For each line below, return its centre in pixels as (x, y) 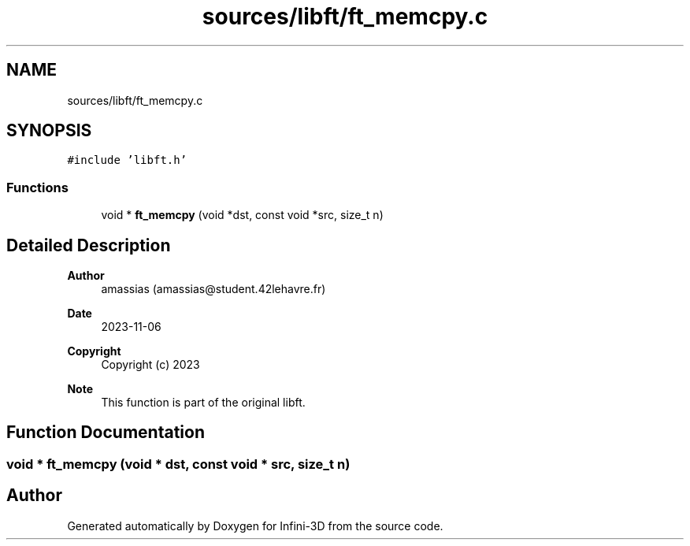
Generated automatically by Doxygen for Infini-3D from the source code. (255, 526)
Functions (37, 187)
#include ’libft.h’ (127, 160)
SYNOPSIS (49, 131)
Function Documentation (106, 433)
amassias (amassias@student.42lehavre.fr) (213, 289)
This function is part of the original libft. (203, 403)
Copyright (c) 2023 (150, 365)
